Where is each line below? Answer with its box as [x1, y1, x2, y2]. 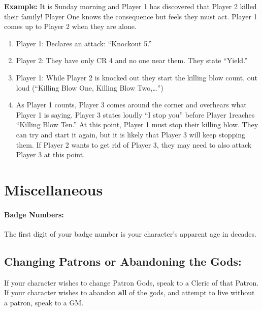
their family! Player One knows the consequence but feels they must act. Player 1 [4, 11, 257, 21]
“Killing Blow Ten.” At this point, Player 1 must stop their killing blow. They [16, 119, 258, 130]
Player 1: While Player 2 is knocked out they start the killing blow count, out [16, 72, 257, 82]
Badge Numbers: [4, 209, 64, 219]
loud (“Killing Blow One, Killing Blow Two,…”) [16, 82, 163, 93]
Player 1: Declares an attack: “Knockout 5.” [16, 38, 152, 48]
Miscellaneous [4, 179, 103, 200]
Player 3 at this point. [16, 149, 85, 160]
